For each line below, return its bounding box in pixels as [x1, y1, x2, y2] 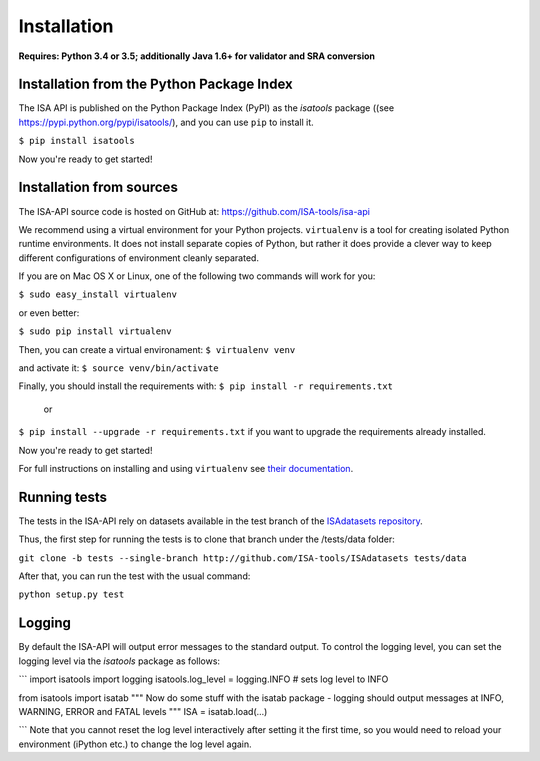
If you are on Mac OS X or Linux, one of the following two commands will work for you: [18, 270, 376, 282]
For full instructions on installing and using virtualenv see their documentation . [18, 463, 354, 474]
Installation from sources [18, 179, 179, 196]
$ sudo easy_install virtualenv [18, 289, 177, 300]
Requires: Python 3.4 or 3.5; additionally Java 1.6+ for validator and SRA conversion [18, 50, 375, 62]
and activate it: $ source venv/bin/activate [18, 362, 219, 374]
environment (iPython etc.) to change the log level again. [18, 738, 252, 750]
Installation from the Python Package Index [18, 76, 294, 93]
